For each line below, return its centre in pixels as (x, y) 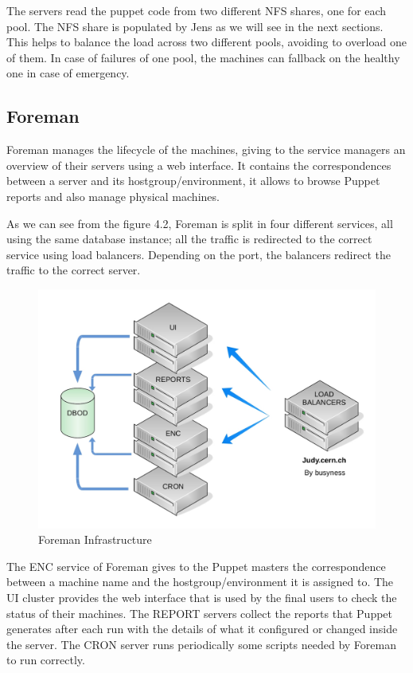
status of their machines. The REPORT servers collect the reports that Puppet (200, 613)
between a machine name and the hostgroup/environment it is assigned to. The (200, 582)
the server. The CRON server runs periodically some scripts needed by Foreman (201, 644)
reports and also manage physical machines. (113, 196)
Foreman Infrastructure (95, 539)
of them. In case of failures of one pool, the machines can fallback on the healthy (203, 57)
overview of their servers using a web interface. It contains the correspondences (199, 165)
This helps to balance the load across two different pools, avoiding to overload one (206, 42)
